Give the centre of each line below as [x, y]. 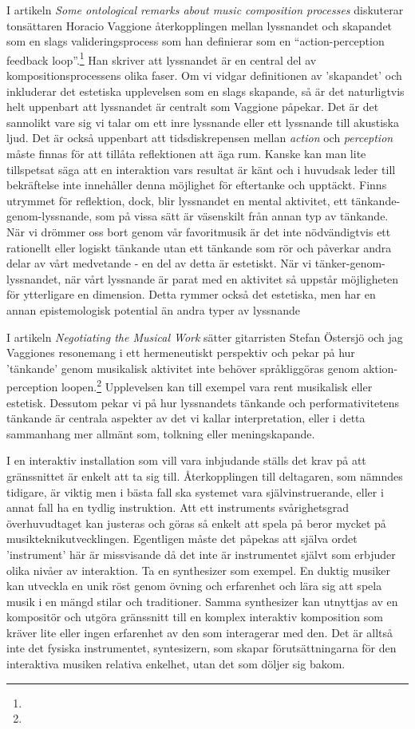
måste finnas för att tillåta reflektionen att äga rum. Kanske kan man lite [186, 153]
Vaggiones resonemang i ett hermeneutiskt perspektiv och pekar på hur [181, 353]
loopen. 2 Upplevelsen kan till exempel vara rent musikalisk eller [217, 385]
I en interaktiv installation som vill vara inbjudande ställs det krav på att [186, 460]
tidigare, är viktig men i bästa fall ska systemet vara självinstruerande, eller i [195, 491]
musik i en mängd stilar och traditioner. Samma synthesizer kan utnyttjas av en [202, 601]
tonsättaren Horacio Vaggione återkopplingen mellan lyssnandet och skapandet [200, 25]
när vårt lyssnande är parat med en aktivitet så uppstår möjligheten [231, 278]
